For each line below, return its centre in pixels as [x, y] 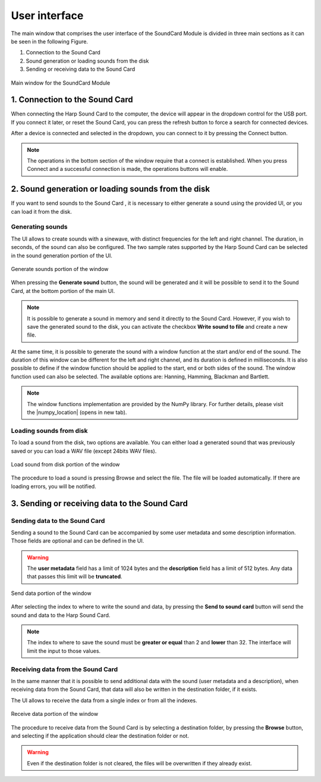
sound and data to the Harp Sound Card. [61, 615]
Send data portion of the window [51, 593]
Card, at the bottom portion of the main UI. [63, 291]
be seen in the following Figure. [50, 41]
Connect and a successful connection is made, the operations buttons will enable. [128, 169]
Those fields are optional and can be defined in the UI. [78, 541]
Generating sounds [39, 227]
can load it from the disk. [42, 211]
